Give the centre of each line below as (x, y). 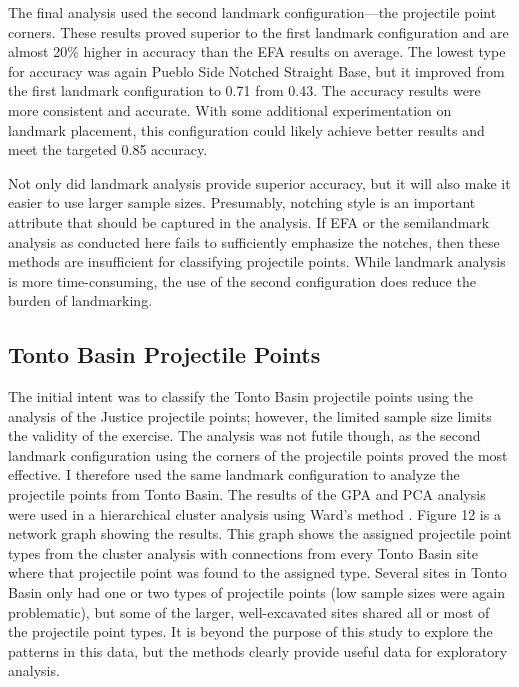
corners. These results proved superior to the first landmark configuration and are (258, 31)
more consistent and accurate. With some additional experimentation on (230, 109)
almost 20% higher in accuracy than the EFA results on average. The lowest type (257, 51)
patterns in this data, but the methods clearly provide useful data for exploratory (258, 650)
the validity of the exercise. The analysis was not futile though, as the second (244, 435)
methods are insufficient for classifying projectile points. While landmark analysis (257, 261)
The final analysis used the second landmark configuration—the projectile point (252, 12)
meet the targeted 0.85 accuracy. (108, 149)
